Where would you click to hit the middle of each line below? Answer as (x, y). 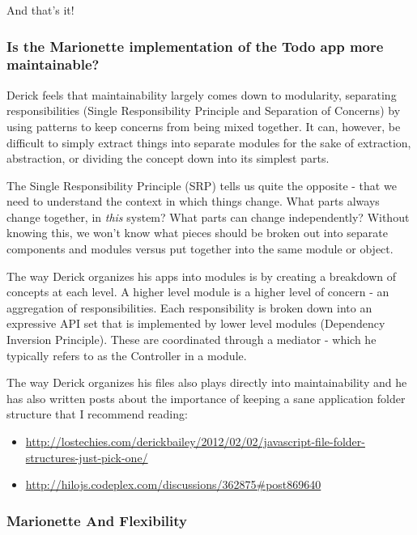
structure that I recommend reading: (97, 414)
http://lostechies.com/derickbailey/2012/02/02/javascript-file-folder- (195, 442)
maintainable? (53, 64)
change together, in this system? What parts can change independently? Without (208, 217)
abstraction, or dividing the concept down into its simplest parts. (168, 158)
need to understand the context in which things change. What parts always (193, 201)
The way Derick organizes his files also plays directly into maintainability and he (207, 382)
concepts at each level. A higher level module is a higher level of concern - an (198, 292)
